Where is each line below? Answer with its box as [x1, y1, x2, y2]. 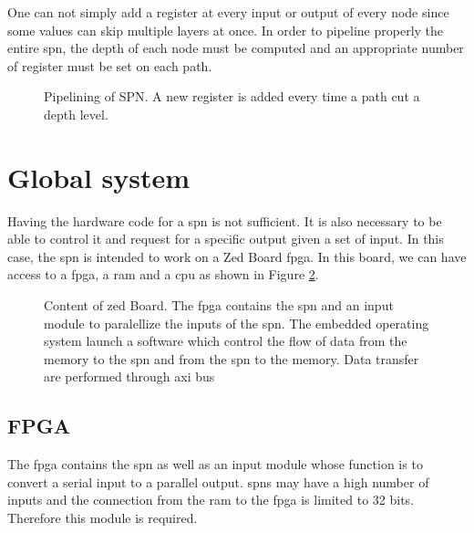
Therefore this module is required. [7, 508, 198, 528]
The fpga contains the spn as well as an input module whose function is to [7, 455, 423, 474]
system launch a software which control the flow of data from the [44, 331, 407, 350]
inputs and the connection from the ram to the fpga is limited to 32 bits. [7, 490, 415, 509]
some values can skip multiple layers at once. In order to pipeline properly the [7, 20, 444, 39]
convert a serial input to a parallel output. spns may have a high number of [7, 472, 429, 491]
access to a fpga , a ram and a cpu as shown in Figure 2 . [7, 265, 319, 284]
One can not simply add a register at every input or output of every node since [7, 3, 449, 21]
